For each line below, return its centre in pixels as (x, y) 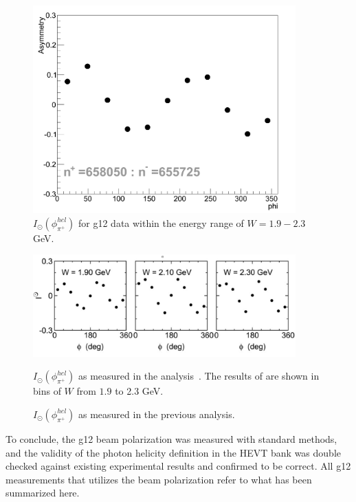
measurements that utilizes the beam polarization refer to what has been (159, 479)
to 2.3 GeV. (139, 391)
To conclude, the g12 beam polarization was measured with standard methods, (171, 438)
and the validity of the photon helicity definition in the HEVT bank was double (173, 452)
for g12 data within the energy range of (161, 222)
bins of (47, 391)
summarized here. (43, 493)
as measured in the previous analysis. (157, 414)
